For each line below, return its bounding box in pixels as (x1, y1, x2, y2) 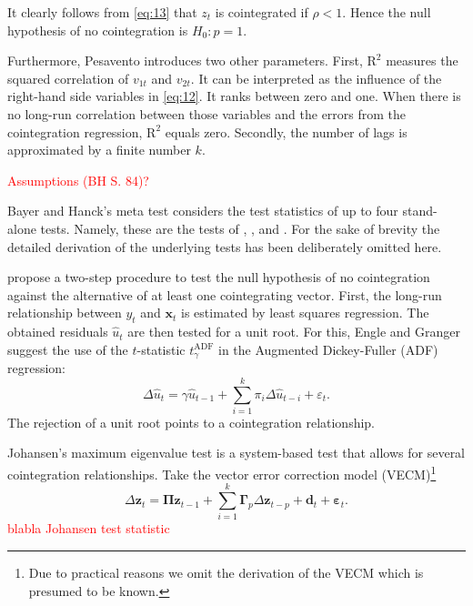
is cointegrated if (215, 3, 308, 21)
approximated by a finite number (7, 140, 191, 159)
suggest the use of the (7, 339, 128, 359)
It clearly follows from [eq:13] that (7, 3, 197, 21)
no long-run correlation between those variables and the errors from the (7, 104, 407, 123)
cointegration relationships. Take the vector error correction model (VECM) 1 (7, 462, 437, 483)
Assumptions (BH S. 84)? (7, 170, 149, 189)
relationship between (7, 303, 122, 322)
